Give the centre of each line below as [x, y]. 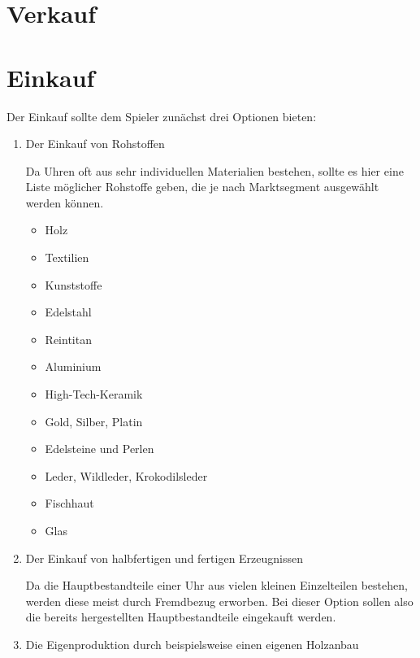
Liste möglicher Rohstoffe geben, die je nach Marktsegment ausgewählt [202, 187]
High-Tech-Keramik [94, 394]
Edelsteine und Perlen [100, 449]
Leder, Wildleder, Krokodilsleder [126, 475]
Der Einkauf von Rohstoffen [95, 144]
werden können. [65, 202]
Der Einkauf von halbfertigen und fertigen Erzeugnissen [165, 558]
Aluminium [73, 366]
